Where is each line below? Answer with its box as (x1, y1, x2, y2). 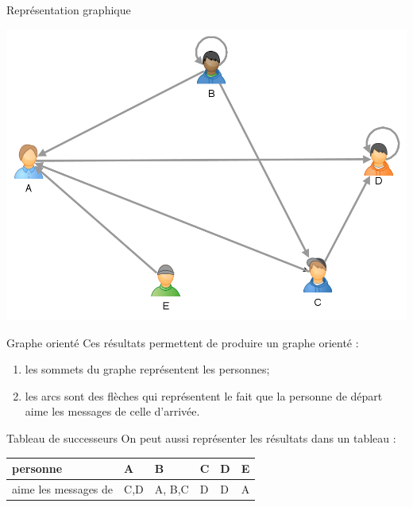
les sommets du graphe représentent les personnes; (25, 361, 270, 377)
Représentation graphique (6, 2, 131, 17)
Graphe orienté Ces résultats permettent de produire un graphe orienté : (6, 334, 359, 350)
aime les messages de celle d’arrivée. (25, 403, 200, 420)
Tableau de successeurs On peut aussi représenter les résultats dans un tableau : (6, 429, 396, 446)
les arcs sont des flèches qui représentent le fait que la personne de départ (25, 387, 383, 404)
